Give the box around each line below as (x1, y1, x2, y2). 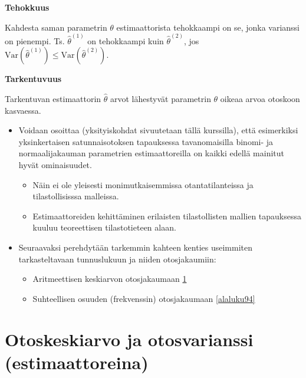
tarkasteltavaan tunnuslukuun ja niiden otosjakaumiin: (18, 252, 216, 265)
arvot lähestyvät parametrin (110, 93, 211, 105)
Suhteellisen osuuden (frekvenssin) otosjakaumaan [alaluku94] (32, 292, 255, 304)
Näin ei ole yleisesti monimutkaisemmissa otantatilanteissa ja (32, 178, 254, 190)
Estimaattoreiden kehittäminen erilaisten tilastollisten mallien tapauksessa (32, 209, 302, 222)
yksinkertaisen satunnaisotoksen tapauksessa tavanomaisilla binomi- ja (18, 135, 274, 147)
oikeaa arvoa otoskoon (220, 93, 300, 105)
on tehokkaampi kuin (87, 34, 164, 47)
